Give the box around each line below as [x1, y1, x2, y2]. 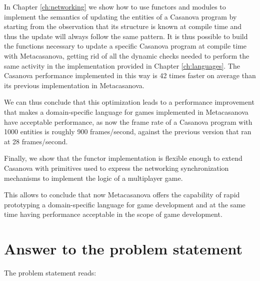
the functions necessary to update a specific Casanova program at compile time [4, 41, 247, 51]
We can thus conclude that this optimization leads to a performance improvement [4, 97, 254, 107]
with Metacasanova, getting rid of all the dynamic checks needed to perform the [4, 50, 249, 61]
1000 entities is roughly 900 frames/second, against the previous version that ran [4, 126, 251, 137]
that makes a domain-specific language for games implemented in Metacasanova [4, 106, 248, 117]
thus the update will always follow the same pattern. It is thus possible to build [4, 31, 248, 41]
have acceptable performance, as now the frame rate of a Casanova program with [4, 116, 252, 127]
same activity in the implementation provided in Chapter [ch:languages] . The [4, 60, 240, 71]
